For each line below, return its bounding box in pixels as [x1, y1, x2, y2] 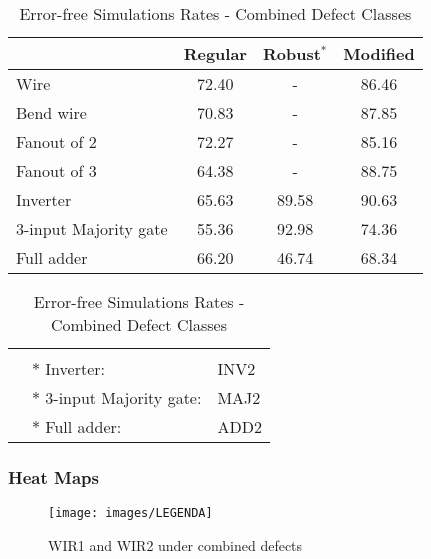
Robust [262, 42, 321, 65]
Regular [183, 42, 247, 65]
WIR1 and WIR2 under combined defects [48, 534, 303, 555]
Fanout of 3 [16, 159, 97, 182]
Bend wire [16, 101, 87, 124]
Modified [343, 42, 415, 65]
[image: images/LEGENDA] [48, 506, 213, 521]
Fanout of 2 [16, 130, 97, 153]
